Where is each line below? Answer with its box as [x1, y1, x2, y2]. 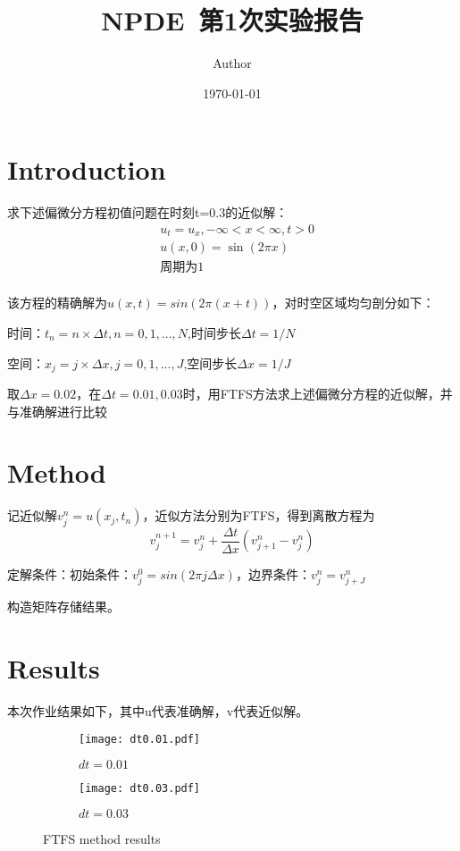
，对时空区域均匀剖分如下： [272, 293, 435, 312]
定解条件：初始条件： [7, 565, 132, 583]
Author [213, 54, 252, 72]
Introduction [7, 151, 166, 188]
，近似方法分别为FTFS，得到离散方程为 [142, 506, 375, 525]
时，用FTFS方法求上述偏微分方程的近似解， [182, 384, 440, 403]
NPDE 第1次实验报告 [101, 2, 364, 38]
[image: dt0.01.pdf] [79, 733, 201, 746]
